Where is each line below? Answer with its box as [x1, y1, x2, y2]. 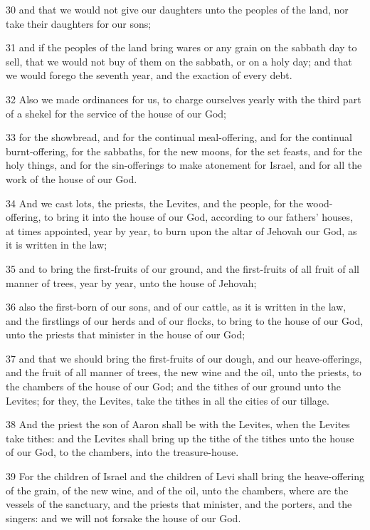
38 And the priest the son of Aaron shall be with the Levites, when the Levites [6, 417, 350, 432]
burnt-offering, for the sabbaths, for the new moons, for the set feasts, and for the [6, 143, 362, 158]
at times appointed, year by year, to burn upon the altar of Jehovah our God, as [6, 223, 357, 238]
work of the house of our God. [6, 171, 137, 186]
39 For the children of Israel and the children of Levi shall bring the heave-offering [6, 469, 365, 484]
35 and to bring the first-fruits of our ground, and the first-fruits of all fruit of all [6, 261, 359, 276]
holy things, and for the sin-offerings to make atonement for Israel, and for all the [6, 157, 362, 172]
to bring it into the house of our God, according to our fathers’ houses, [44, 209, 353, 224]
